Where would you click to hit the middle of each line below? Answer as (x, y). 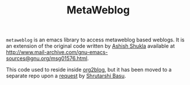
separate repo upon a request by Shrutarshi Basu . (66, 76)
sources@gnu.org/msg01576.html (47, 58)
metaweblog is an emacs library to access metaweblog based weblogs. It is (95, 40)
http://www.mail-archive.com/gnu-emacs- (57, 52)
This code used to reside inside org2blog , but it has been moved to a (89, 70)
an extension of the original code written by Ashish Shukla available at (91, 46)
